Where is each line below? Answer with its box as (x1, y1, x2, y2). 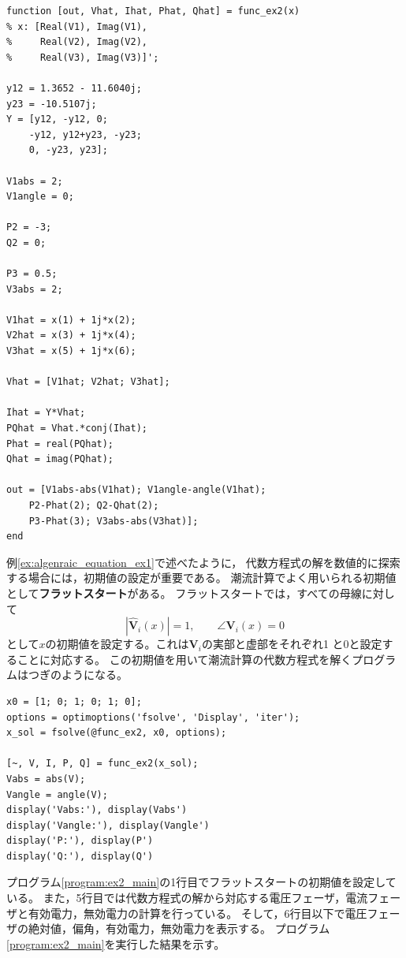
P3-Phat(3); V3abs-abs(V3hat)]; (28, 515, 199, 527)
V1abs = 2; (6, 175, 63, 187)
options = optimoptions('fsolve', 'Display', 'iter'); (6, 711, 300, 723)
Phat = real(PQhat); (6, 438, 114, 449)
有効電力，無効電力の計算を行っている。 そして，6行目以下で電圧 (28, 904, 367, 921)
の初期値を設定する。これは (45, 636, 189, 652)
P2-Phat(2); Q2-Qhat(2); (28, 500, 159, 511)
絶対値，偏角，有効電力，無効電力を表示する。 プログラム (28, 920, 330, 937)
